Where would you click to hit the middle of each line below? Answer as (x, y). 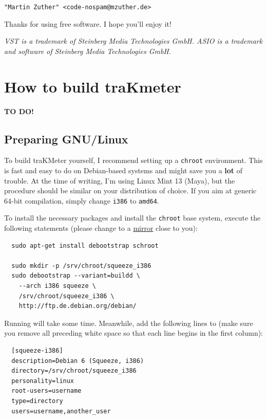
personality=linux (43, 381)
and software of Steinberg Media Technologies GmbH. (88, 51)
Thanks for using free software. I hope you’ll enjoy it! (88, 23)
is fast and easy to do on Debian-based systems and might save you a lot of (123, 170)
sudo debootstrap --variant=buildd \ (76, 276)
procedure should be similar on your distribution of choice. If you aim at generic (130, 190)
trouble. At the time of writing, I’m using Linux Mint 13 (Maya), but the (120, 180)
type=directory (37, 401)
